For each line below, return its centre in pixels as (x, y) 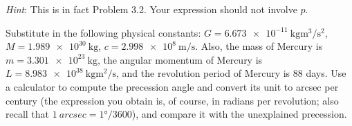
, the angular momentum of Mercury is (180, 59)
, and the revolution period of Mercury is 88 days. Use (231, 73)
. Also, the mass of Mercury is (259, 46)
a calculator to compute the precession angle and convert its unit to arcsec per (172, 86)
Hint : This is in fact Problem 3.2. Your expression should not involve (151, 9)
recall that (28, 114)
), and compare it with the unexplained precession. (239, 114)
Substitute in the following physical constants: (103, 32)
